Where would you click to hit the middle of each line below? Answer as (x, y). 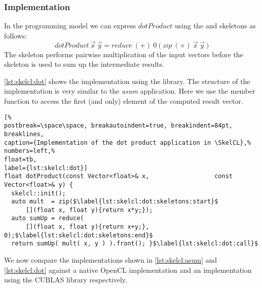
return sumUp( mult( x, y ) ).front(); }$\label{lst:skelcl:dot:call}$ (135, 244)
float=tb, (21, 159)
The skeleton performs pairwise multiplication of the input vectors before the (124, 54)
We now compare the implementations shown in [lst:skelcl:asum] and (111, 260)
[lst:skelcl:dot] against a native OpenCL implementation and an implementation (128, 270)
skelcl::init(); (39, 193)
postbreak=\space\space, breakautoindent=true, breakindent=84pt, (119, 126)
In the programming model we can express (70, 26)
